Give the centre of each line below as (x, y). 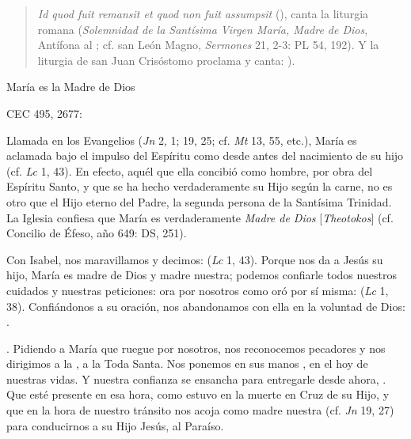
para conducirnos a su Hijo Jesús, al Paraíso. (115, 425)
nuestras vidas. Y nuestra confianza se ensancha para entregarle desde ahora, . (196, 378)
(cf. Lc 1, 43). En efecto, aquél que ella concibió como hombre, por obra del (190, 170)
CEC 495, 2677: (44, 113)
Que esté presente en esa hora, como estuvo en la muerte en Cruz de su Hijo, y (198, 394)
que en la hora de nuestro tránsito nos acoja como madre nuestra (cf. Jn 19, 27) (200, 410)
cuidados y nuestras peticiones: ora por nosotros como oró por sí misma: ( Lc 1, (198, 290)
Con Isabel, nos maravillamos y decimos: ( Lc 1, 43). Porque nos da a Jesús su (195, 259)
